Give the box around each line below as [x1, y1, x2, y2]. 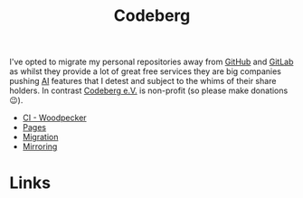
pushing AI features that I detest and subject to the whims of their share [9, 76, 277, 87]
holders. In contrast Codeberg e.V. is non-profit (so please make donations [9, 85, 289, 96]
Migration [22, 132, 59, 143]
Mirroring [22, 141, 58, 152]
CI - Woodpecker [22, 112, 88, 123]
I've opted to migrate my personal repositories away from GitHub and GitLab [9, 56, 294, 68]
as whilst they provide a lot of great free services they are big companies [9, 66, 282, 77]
